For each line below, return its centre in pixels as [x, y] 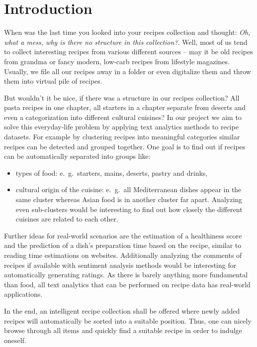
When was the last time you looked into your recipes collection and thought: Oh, [127, 32]
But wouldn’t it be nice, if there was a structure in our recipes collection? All [122, 97]
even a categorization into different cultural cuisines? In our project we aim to [123, 117]
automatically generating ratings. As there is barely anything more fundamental [126, 275]
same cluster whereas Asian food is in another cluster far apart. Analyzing [129, 199]
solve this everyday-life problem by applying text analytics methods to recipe [122, 127]
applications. [23, 294]
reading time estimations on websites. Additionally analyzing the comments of [123, 255]
